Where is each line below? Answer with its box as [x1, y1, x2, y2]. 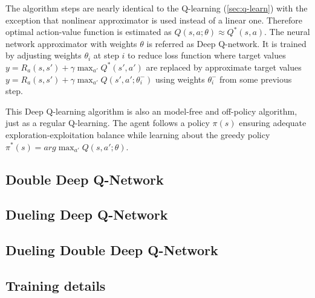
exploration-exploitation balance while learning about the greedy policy [5, 128, 270, 141]
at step [93, 49, 119, 62]
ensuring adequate [239, 116, 307, 129]
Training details [5, 276, 106, 294]
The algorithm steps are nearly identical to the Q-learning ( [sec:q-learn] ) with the [5, 2, 308, 14]
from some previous [219, 72, 292, 85]
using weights [155, 72, 205, 85]
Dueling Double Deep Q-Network [5, 241, 218, 259]
